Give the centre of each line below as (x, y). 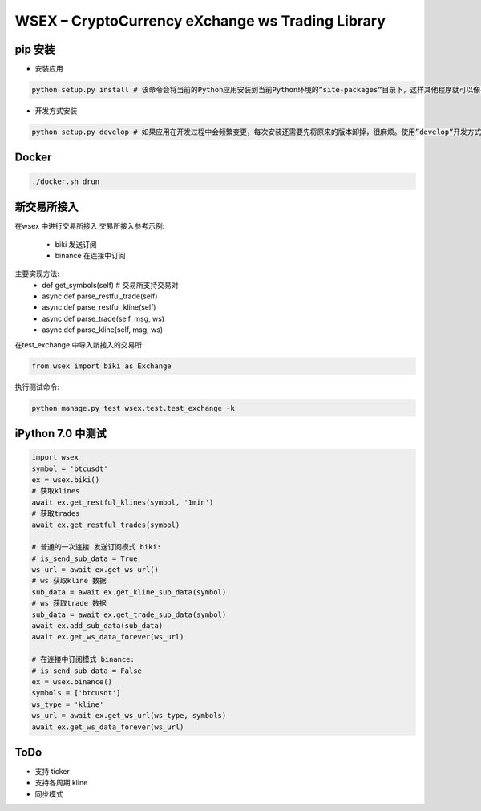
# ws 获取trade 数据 (69, 603)
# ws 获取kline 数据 (69, 581)
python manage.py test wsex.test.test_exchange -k (133, 408)
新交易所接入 (46, 207)
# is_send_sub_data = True (85, 558)
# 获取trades (56, 514)
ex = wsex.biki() (66, 480)
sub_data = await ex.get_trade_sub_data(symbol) (129, 614)
